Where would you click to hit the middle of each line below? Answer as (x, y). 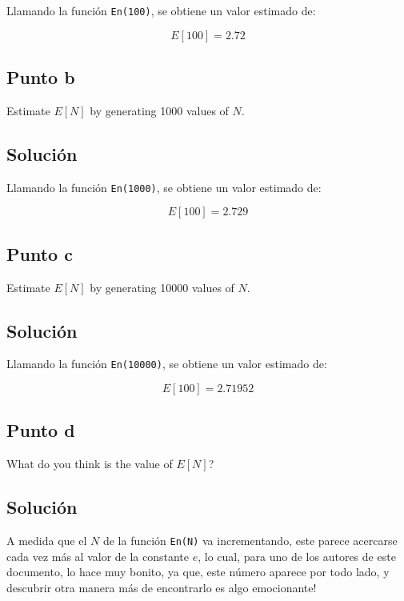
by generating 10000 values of (162, 287)
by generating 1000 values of (159, 110)
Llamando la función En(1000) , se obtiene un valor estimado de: (164, 187)
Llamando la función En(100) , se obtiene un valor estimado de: (161, 10)
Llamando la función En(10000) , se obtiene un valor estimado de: (167, 364)
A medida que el (47, 540)
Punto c (40, 253)
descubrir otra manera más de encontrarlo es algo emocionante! (162, 587)
